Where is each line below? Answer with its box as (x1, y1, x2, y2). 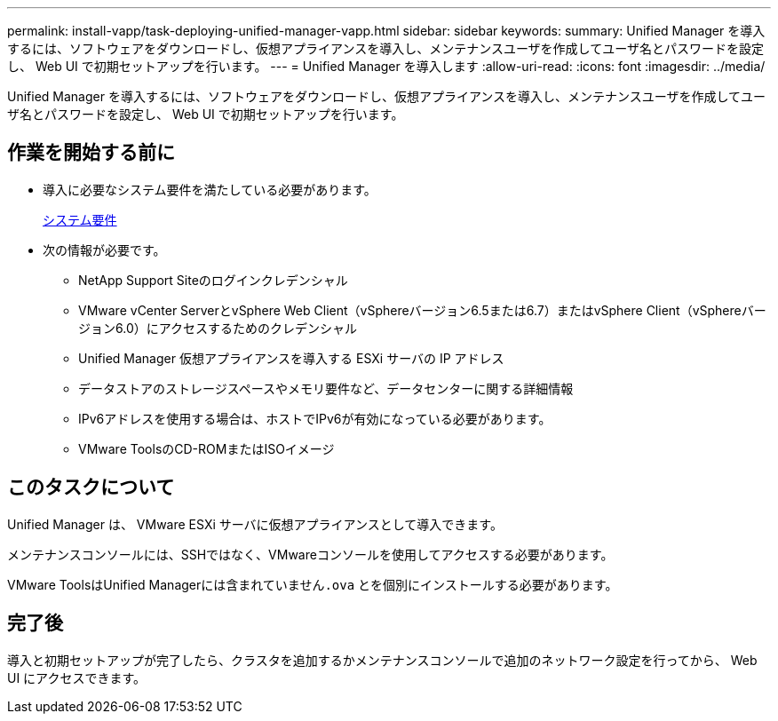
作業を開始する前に (7, 141, 175, 164)
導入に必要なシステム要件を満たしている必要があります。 (43, 181, 377, 197)
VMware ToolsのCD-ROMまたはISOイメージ (78, 440, 335, 456)
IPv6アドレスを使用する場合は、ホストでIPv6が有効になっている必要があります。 (78, 410, 552, 426)
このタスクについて (7, 476, 175, 499)
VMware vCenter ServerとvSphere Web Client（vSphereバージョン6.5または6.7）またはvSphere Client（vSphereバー (78, 302, 766, 318)
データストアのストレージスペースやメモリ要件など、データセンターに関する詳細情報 (78, 380, 574, 396)
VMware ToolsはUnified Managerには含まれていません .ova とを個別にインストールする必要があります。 (7, 576, 618, 592)
